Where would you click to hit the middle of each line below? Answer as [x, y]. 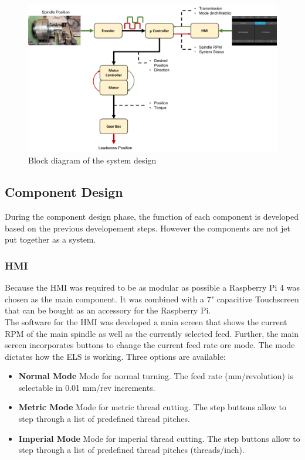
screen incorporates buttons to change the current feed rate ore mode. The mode [150, 345]
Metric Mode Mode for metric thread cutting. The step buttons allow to [152, 407]
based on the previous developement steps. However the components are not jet [148, 228]
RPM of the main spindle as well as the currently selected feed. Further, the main [152, 333]
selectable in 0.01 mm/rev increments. [87, 387]
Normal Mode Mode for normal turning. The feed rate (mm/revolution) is [156, 376]
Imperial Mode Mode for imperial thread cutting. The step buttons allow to [159, 438]
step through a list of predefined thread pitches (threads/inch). [131, 450]
